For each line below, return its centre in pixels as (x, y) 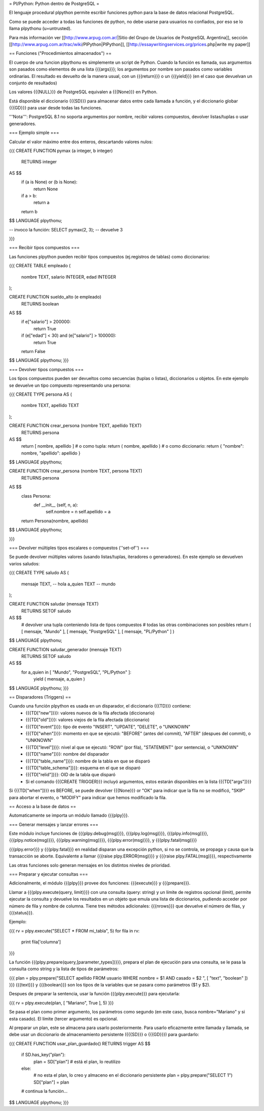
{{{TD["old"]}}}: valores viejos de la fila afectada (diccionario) (88, 720)
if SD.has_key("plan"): (43, 1055)
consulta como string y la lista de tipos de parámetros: (64, 969)
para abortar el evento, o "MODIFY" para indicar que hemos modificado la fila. (88, 797)
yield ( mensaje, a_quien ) (59, 679)
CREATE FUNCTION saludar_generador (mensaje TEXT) (65, 649)
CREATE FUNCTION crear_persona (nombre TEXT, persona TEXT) (76, 471)
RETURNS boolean (40, 303)
